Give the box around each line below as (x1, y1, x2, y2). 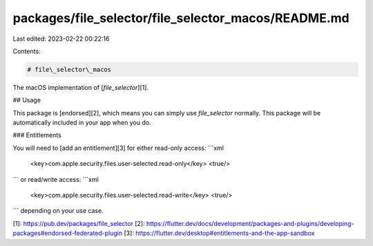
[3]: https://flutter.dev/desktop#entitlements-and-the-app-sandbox (124, 229, 315, 238)
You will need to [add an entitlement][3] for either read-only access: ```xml (12, 144, 224, 152)
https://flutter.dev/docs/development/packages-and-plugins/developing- (146, 219, 355, 227)
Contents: (12, 47, 41, 55)
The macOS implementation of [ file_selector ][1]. (12, 83, 149, 91)
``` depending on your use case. (12, 207, 104, 215)
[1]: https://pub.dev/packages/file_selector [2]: (12, 219, 145, 227)
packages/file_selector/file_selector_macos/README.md (12, 10, 350, 26)
